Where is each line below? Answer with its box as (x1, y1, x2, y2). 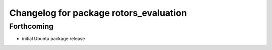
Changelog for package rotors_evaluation (9, 7, 187, 18)
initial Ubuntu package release (22, 36, 85, 42)
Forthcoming (9, 22, 54, 31)
